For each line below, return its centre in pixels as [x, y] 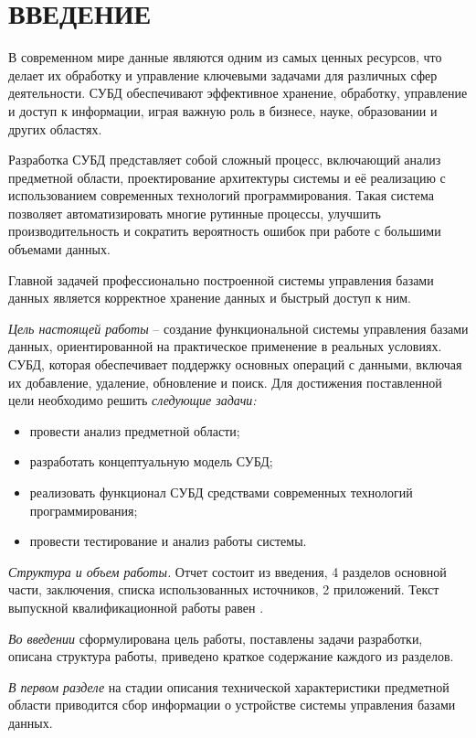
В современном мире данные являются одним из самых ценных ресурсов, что [225, 57]
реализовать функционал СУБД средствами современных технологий [221, 492]
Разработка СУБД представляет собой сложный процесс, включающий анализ [225, 160]
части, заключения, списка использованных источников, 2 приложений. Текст [224, 589]
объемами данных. [59, 249]
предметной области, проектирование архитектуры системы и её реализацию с [227, 177]
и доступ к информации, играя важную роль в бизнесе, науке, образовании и [223, 110]
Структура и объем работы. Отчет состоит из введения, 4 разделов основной [227, 571]
